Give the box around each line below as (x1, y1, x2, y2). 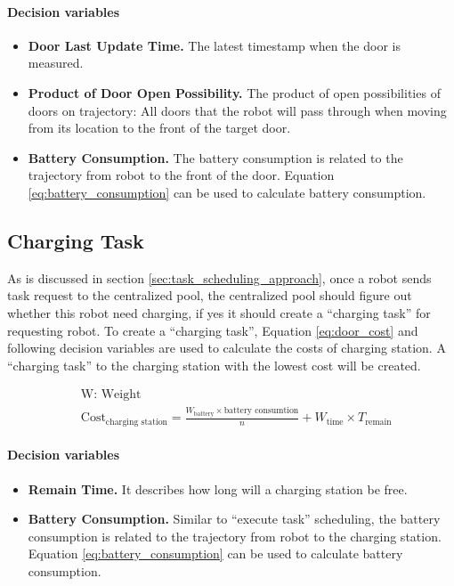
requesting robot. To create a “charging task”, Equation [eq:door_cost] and (7, 321, 418, 339)
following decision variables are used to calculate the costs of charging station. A (7, 338, 446, 357)
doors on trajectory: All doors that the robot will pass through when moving (28, 101, 447, 119)
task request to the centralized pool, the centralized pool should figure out (7, 286, 412, 305)
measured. (28, 53, 84, 72)
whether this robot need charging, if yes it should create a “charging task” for (7, 303, 431, 321)
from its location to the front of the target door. (28, 118, 291, 137)
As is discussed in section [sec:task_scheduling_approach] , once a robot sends (7, 268, 432, 287)
